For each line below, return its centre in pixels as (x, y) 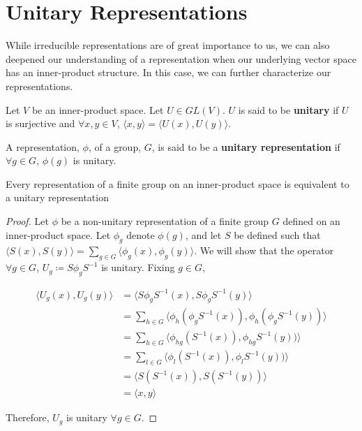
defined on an (311, 221)
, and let (203, 234)
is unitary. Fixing (138, 267)
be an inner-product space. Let (98, 109)
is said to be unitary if (288, 109)
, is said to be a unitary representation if (246, 146)
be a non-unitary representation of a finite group (165, 221)
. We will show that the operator (264, 250)
